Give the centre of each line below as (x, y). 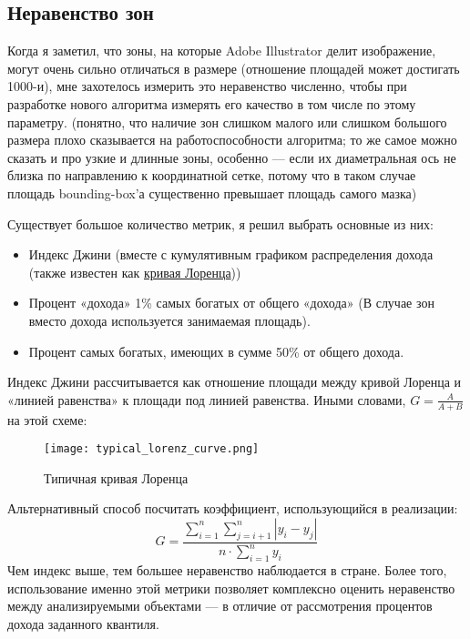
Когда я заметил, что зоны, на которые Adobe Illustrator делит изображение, (222, 51)
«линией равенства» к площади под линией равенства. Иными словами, (207, 399)
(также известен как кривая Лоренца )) (135, 272)
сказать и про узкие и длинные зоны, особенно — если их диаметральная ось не (232, 157)
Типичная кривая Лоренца (116, 477)
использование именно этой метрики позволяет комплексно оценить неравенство (231, 588)
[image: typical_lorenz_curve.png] (152, 449)
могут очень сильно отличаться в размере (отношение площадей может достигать (234, 68)
